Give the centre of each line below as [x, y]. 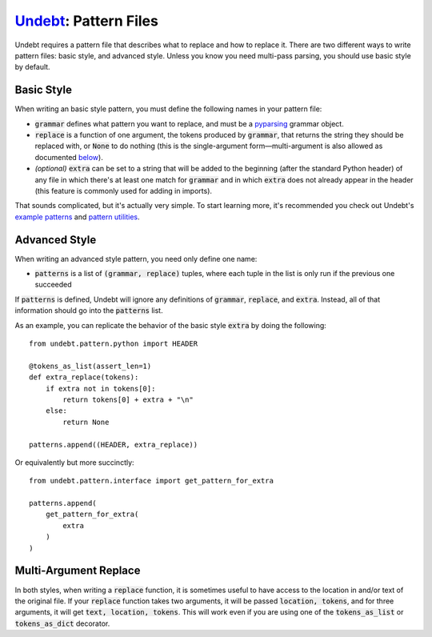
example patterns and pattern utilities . [77, 217]
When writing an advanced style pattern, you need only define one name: [136, 258]
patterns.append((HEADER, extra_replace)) [114, 445]
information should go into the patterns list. [89, 310]
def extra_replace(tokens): [84, 377]
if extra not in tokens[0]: [100, 389]
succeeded [53, 285]
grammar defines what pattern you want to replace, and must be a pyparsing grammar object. [189, 123]
